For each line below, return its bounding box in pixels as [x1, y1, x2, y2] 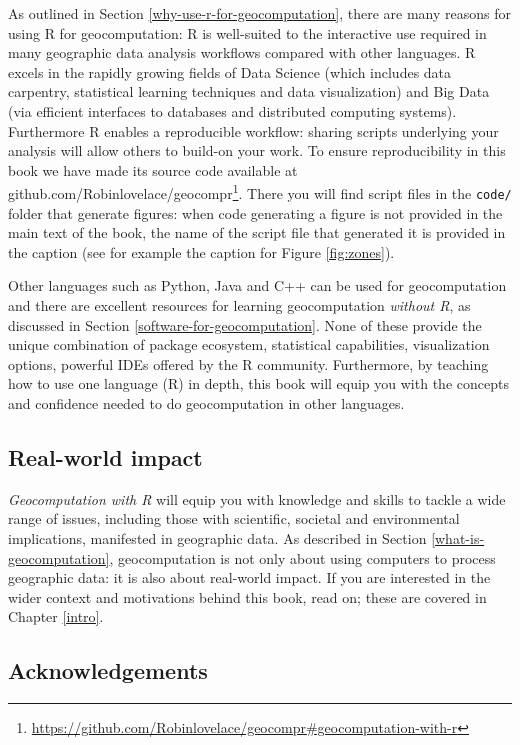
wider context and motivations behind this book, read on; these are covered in [8, 586, 487, 607]
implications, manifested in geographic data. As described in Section [8, 527, 427, 548]
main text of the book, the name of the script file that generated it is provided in [8, 222, 506, 243]
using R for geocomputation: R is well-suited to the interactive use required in [8, 22, 487, 43]
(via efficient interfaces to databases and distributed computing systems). [8, 100, 457, 121]
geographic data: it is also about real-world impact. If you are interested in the [8, 567, 491, 588]
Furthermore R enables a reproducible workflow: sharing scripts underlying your [8, 120, 499, 141]
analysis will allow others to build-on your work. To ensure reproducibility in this [8, 140, 506, 161]
